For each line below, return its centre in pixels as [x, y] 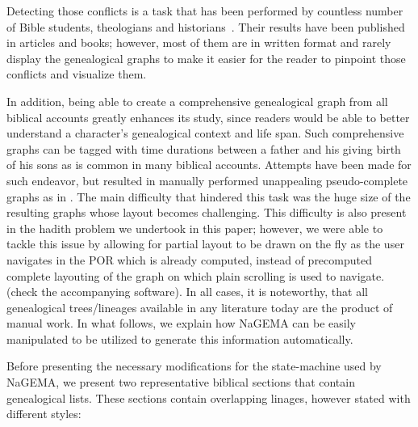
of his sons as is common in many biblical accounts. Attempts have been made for [209, 165]
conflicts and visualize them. [77, 74]
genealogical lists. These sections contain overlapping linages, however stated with [209, 397]
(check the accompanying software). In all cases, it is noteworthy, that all [187, 292]
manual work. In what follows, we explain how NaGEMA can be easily [181, 323]
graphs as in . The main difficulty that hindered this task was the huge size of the [209, 196]
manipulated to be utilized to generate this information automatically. [180, 338]
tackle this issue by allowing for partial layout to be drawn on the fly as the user [205, 244]
